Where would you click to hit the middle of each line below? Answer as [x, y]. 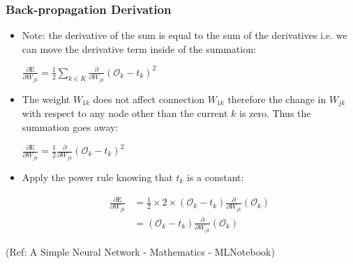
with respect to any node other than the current [125, 113]
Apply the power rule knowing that [97, 177]
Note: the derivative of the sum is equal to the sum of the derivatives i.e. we [185, 35]
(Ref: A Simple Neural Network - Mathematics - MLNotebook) [140, 251]
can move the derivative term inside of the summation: [139, 48]
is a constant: [216, 177]
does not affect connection [149, 99]
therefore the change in [277, 99]
